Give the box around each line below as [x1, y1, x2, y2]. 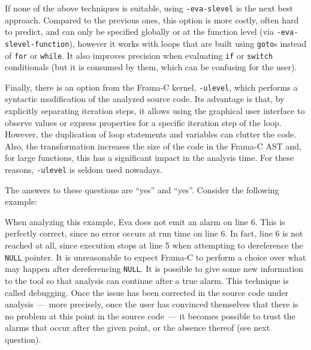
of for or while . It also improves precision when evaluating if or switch [5, 49, 273, 61]
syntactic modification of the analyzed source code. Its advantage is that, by [5, 92, 285, 105]
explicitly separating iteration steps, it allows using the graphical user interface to [5, 104, 305, 117]
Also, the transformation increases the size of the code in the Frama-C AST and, [5, 139, 301, 152]
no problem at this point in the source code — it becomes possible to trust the [5, 309, 295, 322]
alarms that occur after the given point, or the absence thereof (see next [5, 321, 270, 334]
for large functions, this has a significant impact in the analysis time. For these [5, 151, 294, 164]
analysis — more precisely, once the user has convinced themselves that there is [5, 298, 298, 310]
